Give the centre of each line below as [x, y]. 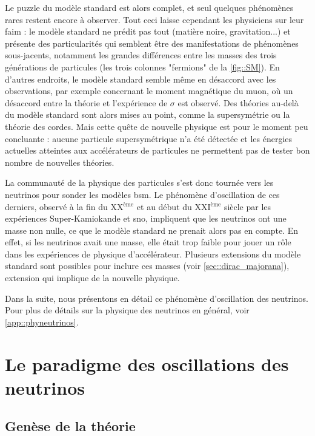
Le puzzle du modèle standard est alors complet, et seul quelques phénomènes [149, 7]
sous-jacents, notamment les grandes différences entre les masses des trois [141, 55]
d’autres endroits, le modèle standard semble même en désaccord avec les [141, 79]
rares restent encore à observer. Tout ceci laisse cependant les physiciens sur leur [154, 19]
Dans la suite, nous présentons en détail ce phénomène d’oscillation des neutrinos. [157, 298]
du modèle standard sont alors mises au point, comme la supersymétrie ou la [148, 114]
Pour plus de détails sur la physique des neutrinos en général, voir [127, 310]
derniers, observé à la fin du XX [64, 206]
